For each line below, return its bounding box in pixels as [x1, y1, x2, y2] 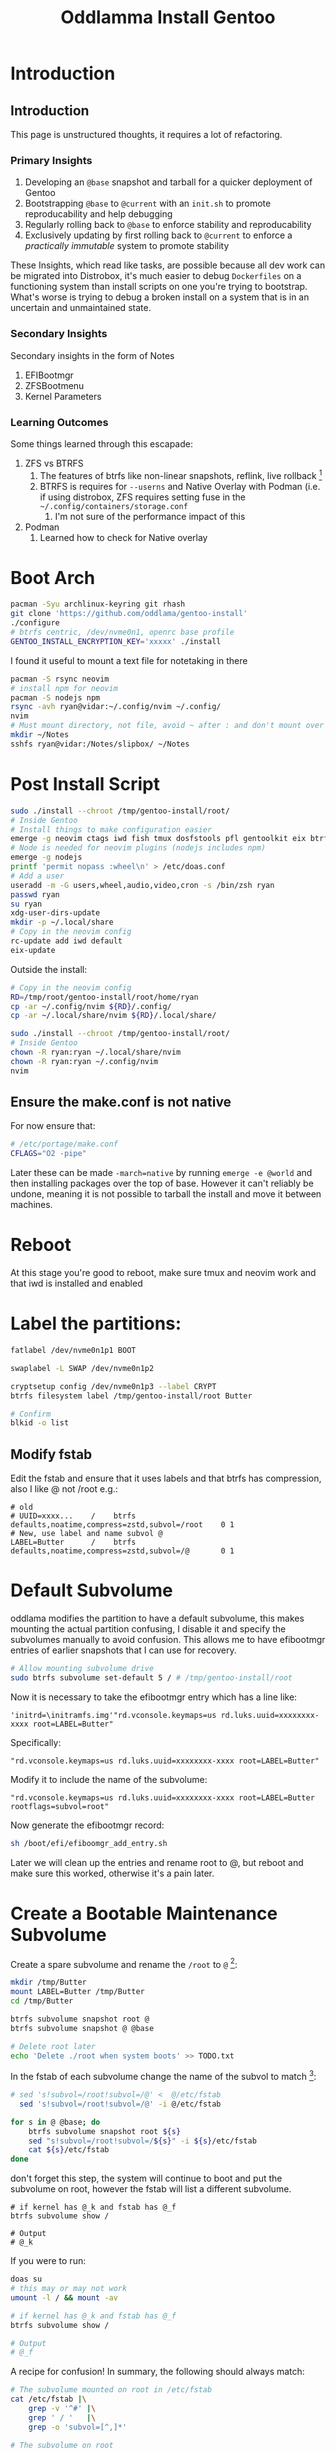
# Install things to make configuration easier [10, 824, 213, 835]
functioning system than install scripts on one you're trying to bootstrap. [10, 281, 308, 293]
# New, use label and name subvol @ [10, 1529, 163, 1539]
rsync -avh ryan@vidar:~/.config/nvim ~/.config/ [10, 702, 222, 712]
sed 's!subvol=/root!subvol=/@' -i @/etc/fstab [19, 2099, 222, 2109]
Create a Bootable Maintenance [10, 1902, 278, 1925]
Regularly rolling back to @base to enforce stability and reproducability [24, 219, 312, 231]
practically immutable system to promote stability [24, 240, 230, 252]
